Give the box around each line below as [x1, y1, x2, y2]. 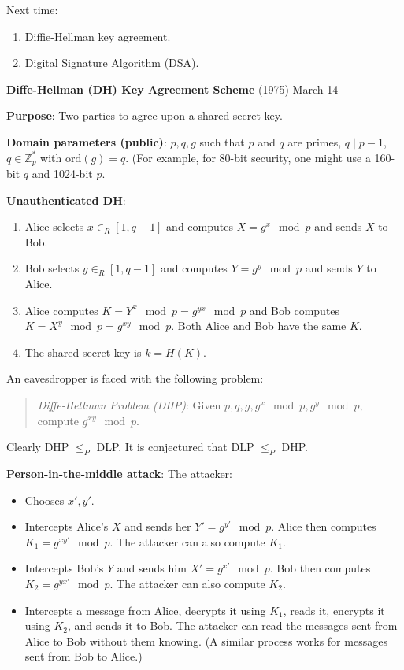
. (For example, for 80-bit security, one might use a [125, 149, 371, 165]
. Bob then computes [269, 560, 371, 576]
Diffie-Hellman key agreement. [24, 28, 171, 44]
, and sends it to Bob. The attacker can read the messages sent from [68, 617, 398, 634]
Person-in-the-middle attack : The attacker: [6, 465, 232, 481]
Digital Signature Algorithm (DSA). [24, 54, 199, 71]
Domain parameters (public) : [6, 133, 167, 150]
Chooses [24, 491, 65, 508]
